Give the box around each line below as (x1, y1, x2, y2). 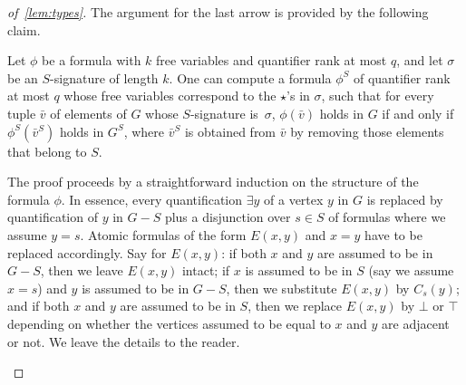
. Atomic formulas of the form (80, 225, 247, 244)
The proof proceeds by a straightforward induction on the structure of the (7, 172, 419, 191)
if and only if (382, 103, 454, 122)
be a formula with (42, 51, 141, 70)
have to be (364, 225, 422, 244)
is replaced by (366, 189, 443, 208)
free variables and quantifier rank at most (156, 51, 387, 70)
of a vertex (264, 189, 324, 208)
